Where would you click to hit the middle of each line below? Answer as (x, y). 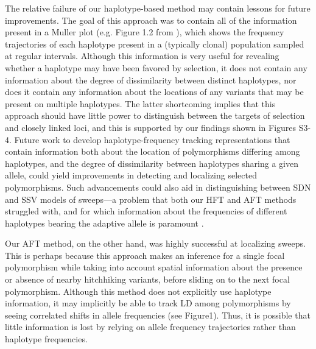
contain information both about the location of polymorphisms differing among (153, 151)
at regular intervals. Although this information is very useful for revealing (142, 56)
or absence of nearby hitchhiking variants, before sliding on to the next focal (147, 279)
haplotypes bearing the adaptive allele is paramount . (104, 223)
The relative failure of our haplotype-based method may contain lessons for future (158, 8)
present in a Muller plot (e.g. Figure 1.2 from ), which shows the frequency (145, 32)
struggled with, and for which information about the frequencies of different (146, 211)
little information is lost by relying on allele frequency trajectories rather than (150, 327)
